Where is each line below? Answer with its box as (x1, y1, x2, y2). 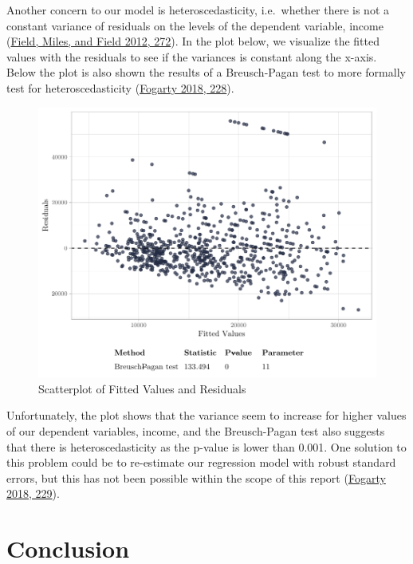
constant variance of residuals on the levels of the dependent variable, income (6, 17, 383, 34)
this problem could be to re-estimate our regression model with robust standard (6, 454, 396, 471)
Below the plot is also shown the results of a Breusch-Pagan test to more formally (6, 64, 406, 81)
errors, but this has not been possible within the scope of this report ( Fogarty (6, 469, 386, 486)
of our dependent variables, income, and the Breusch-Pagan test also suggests (6, 423, 385, 440)
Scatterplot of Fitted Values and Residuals (38, 380, 246, 396)
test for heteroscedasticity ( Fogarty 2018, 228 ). (6, 79, 234, 96)
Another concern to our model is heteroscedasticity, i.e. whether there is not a (6, 2, 390, 18)
